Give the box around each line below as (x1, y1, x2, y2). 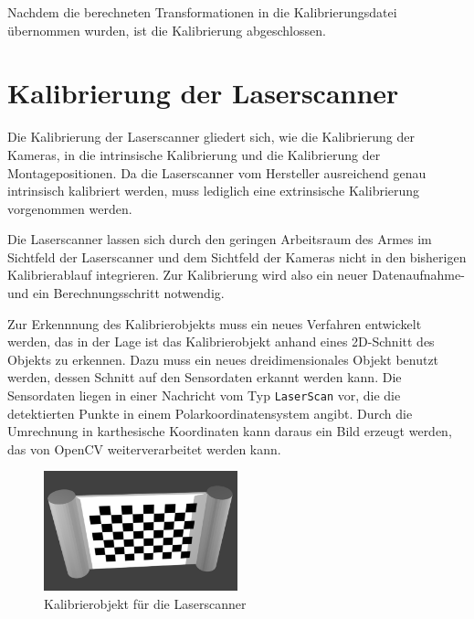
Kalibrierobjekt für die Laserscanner (44, 593, 247, 613)
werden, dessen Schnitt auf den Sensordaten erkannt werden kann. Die (7, 368, 402, 387)
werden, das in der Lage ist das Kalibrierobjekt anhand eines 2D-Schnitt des (7, 332, 435, 351)
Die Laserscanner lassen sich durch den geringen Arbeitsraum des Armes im (7, 229, 432, 249)
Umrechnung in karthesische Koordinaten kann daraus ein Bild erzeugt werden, (7, 422, 452, 441)
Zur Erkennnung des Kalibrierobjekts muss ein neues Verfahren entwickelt (7, 314, 422, 333)
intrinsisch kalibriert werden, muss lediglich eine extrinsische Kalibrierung (7, 181, 420, 200)
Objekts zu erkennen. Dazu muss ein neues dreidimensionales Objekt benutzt (7, 349, 439, 368)
